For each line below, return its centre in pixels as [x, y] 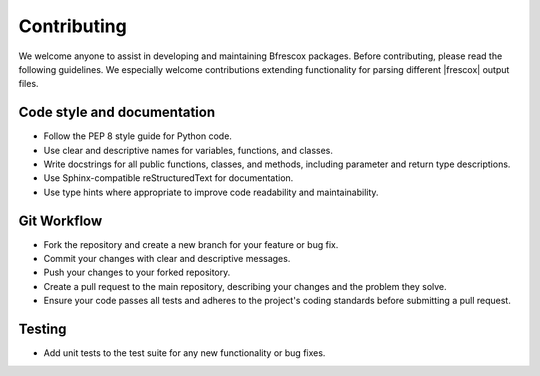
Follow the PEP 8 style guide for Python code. [137, 136]
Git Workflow [60, 220]
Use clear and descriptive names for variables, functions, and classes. [188, 150]
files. [28, 84]
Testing [42, 329]
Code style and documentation [117, 112]
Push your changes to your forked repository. [137, 272]
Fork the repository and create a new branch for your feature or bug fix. [191, 244]
